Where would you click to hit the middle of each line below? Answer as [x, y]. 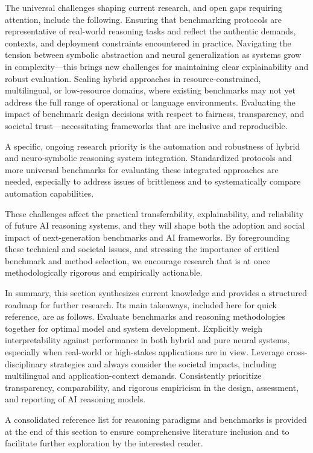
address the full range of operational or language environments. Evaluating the [150, 102]
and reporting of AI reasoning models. [75, 399]
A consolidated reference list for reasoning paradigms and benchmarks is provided [156, 419]
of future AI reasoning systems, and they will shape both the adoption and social [155, 225]
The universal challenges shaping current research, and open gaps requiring [144, 7]
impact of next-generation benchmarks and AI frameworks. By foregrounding [147, 237]
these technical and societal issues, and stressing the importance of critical [142, 249]
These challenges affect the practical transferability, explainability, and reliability [154, 213]
